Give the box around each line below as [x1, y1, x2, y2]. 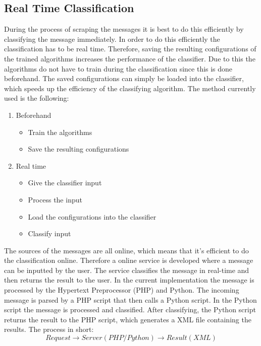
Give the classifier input [28, 177, 102, 188]
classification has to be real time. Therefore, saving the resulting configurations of [4, 43, 256, 54]
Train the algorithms [28, 126, 92, 137]
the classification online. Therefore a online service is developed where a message [4, 255, 253, 265]
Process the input [28, 194, 82, 204]
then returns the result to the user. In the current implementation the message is [4, 274, 254, 285]
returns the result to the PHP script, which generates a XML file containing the [4, 314, 251, 324]
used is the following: [4, 93, 69, 103]
